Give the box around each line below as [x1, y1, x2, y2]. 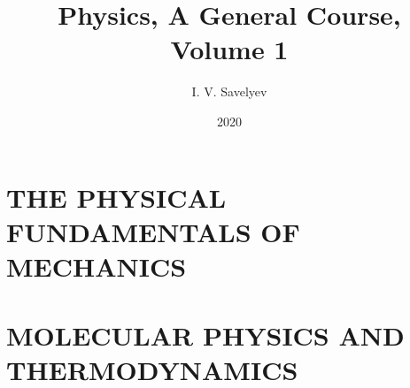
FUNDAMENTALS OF [6, 213, 300, 249]
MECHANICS [6, 247, 187, 284]
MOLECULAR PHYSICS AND [6, 317, 405, 354]
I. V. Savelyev [191, 82, 267, 101]
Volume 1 [170, 31, 289, 67]
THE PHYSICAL [6, 179, 227, 215]
